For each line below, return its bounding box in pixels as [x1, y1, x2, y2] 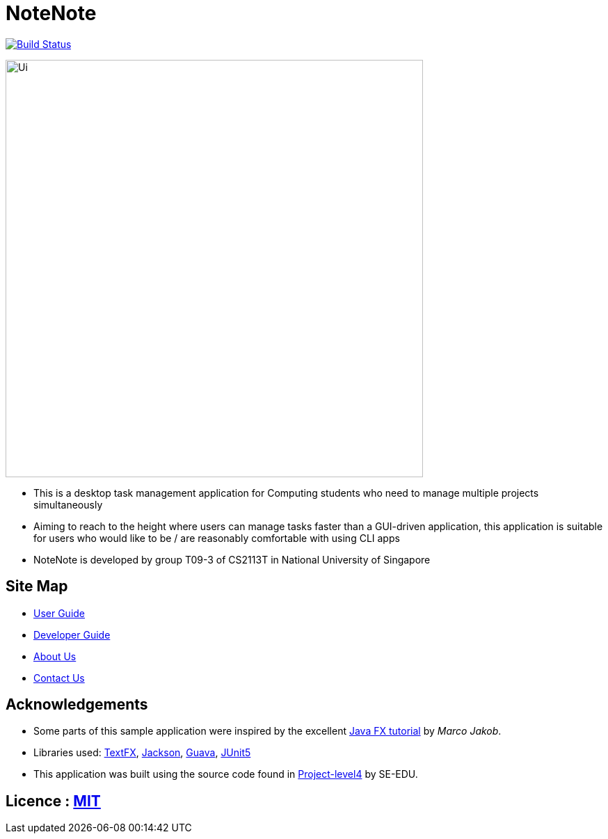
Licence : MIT [6, 792, 101, 810]
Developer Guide [33, 628, 111, 641]
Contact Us [33, 671, 85, 684]
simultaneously [33, 498, 103, 511]
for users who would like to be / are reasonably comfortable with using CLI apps [33, 532, 400, 544]
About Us [33, 650, 77, 662]
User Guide [33, 607, 86, 619]
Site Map [6, 577, 68, 596]
